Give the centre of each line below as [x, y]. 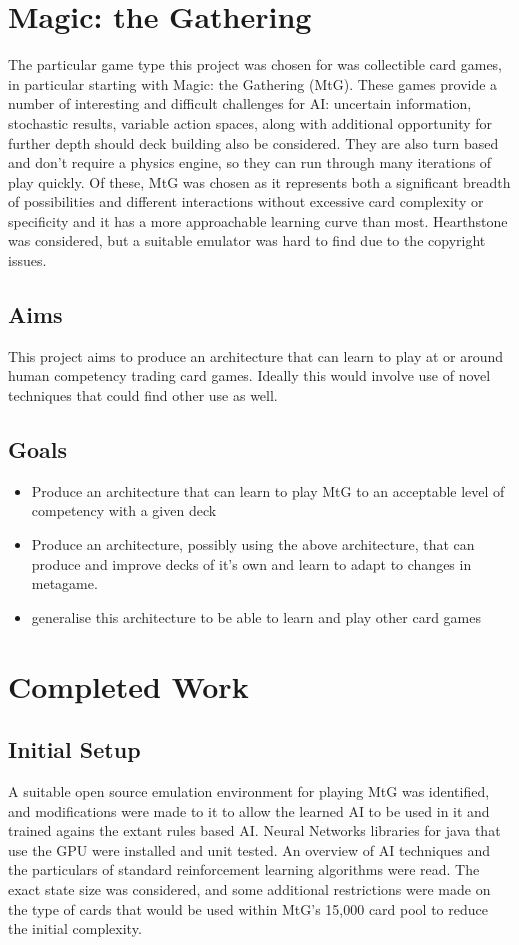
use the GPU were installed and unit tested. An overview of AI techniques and [249, 849]
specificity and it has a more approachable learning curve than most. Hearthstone [258, 220]
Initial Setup [74, 749]
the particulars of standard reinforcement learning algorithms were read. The [244, 869]
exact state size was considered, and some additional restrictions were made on [249, 888]
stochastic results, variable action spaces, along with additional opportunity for [250, 122]
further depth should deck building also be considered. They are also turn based [253, 142]
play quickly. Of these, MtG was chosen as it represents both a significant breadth [259, 181]
